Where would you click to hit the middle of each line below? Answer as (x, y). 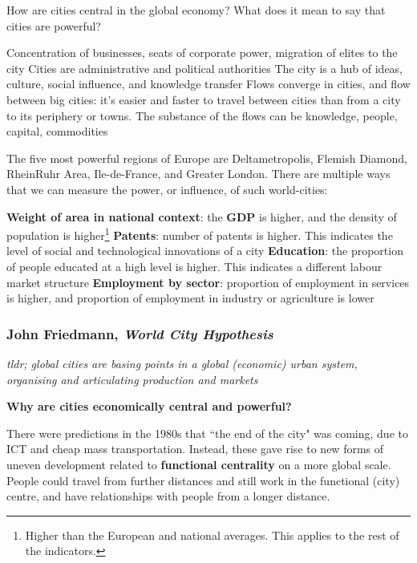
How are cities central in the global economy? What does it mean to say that (196, 10)
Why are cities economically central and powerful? (149, 406)
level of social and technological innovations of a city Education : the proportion (205, 251)
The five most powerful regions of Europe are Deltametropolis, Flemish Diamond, (207, 158)
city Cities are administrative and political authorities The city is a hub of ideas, (205, 68)
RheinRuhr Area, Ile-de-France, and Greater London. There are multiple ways (198, 174)
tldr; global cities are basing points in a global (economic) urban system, (182, 363)
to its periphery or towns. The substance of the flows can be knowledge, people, (202, 115)
